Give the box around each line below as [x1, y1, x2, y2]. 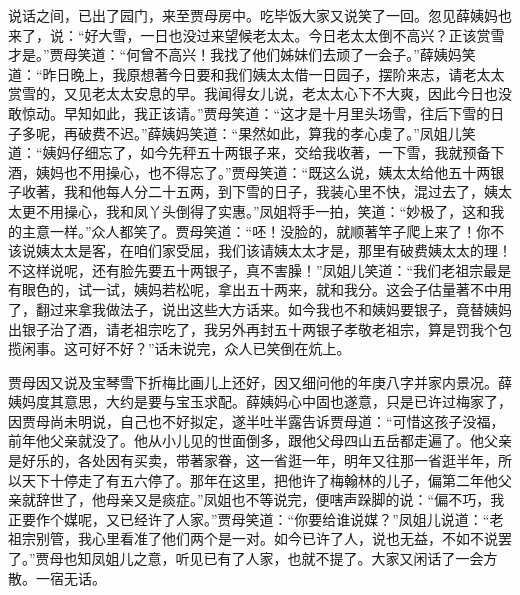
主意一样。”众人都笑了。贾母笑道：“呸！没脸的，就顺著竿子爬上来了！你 [21, 220, 491, 241]
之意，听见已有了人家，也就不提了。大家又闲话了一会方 [133, 548, 498, 569]
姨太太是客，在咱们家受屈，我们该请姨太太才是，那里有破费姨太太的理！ [35, 240, 512, 261]
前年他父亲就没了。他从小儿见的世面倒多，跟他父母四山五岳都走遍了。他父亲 [8, 430, 512, 451]
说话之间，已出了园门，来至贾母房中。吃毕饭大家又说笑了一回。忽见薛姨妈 [8, 5, 498, 25]
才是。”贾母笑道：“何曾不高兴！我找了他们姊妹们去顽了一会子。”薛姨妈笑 [8, 44, 476, 65]
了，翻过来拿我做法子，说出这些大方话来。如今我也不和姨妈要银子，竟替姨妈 [8, 298, 512, 319]
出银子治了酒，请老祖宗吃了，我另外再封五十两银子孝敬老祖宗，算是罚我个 [8, 318, 498, 339]
